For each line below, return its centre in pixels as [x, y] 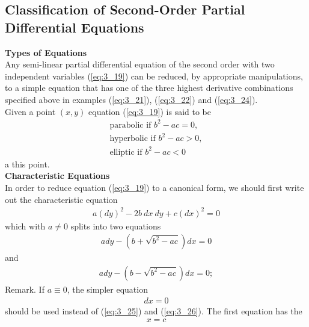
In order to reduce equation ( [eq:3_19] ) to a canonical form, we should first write [154, 187]
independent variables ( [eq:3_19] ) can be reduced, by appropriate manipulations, [154, 76]
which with [25, 226]
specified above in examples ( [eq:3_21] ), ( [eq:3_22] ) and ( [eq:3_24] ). [131, 99]
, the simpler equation [107, 289]
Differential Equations [75, 27]
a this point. [27, 163]
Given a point [30, 111]
